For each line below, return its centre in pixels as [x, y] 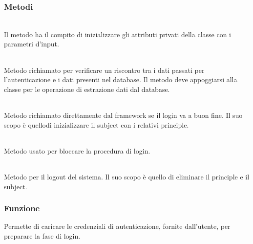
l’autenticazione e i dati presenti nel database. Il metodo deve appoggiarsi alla [121, 79]
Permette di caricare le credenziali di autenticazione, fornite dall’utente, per [117, 226]
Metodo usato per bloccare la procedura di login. [77, 150]
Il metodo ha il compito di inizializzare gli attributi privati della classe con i [117, 34]
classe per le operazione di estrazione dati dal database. [87, 89]
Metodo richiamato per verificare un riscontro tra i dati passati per [104, 70]
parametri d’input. [32, 44]
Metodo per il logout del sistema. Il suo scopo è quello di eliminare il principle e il [127, 176]
